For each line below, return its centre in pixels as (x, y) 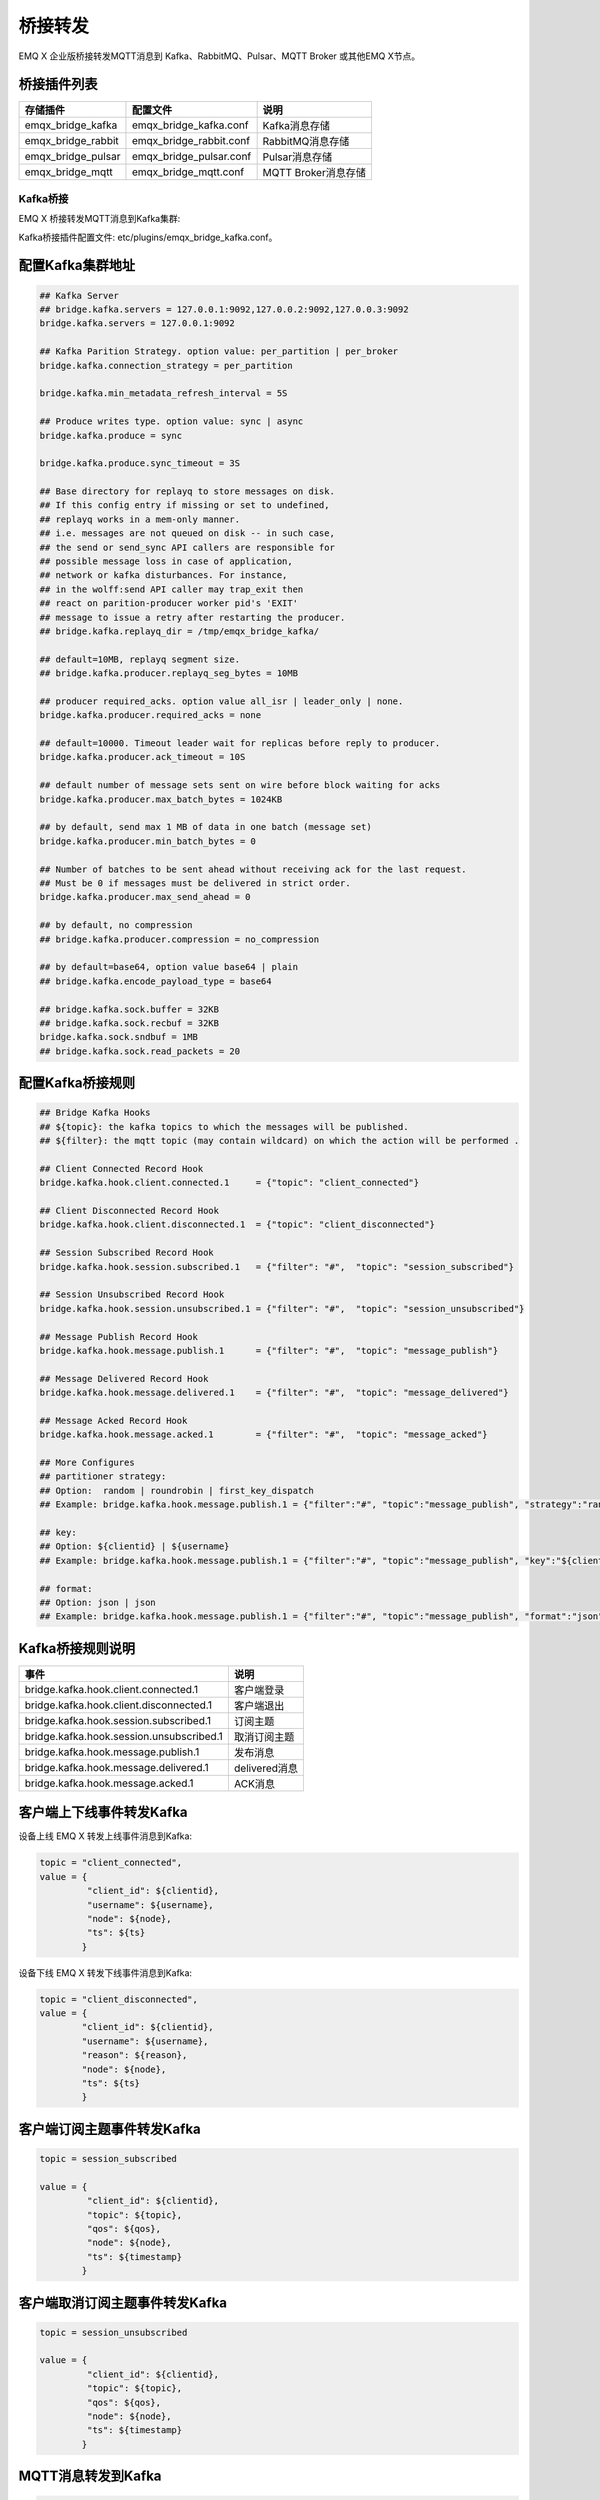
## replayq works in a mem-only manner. (139, 519)
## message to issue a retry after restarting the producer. (192, 617)
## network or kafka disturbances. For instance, (163, 575)
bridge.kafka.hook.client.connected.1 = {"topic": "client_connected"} (229, 1183)
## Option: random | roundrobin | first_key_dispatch (176, 1490)
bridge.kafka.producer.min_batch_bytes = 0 (148, 841)
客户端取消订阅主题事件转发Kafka (123, 2302)
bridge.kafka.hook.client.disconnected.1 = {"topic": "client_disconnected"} (237, 1224)
